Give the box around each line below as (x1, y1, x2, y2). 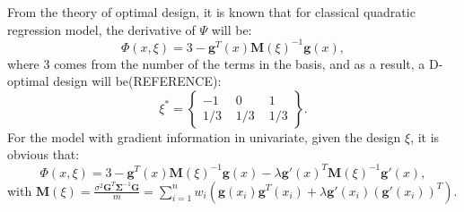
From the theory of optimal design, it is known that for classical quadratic (7, 3, 416, 21)
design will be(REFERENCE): (53, 72, 222, 90)
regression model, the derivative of (7, 20, 196, 38)
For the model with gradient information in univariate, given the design (7, 127, 401, 146)
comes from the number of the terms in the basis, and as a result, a (54, 54, 425, 72)
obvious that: (7, 145, 80, 164)
